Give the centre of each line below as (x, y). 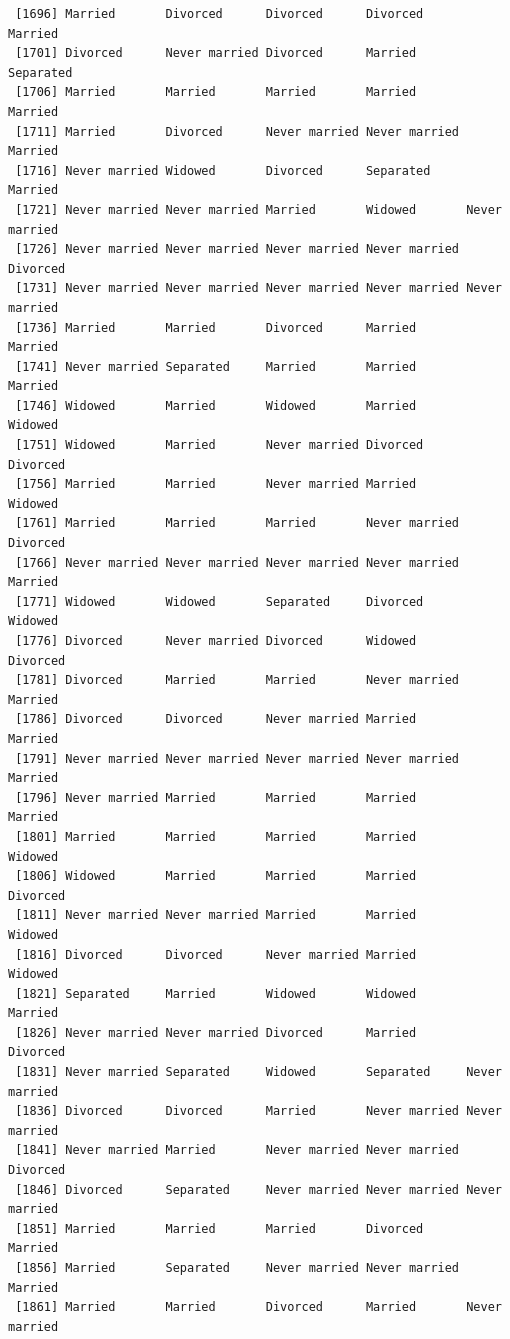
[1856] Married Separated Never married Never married (237, 1268)
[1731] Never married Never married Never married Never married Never (258, 288)
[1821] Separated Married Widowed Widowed (216, 993)
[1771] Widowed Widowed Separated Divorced (219, 601)
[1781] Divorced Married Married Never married (237, 680)
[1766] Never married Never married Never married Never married (237, 562)
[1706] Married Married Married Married (216, 92)
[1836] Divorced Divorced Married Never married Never (258, 1111)
